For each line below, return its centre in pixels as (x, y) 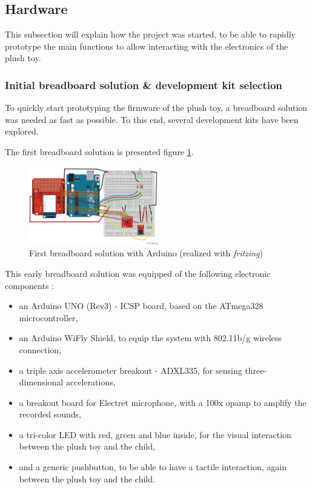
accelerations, (91, 382)
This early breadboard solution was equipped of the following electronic (138, 273)
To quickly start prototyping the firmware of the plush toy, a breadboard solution (156, 108)
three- (256, 370)
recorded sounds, (50, 414)
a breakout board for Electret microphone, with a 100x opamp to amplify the (163, 402)
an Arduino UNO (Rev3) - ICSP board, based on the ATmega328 (141, 306)
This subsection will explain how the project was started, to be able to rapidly (151, 34)
